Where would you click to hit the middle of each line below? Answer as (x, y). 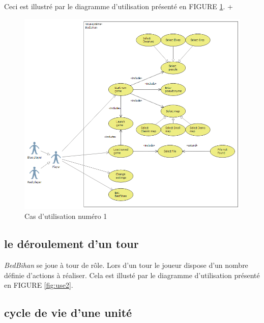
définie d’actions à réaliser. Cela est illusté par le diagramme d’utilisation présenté (132, 275)
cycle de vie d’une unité (68, 313)
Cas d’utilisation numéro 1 (66, 216)
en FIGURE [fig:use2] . (39, 285)
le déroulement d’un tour (71, 244)
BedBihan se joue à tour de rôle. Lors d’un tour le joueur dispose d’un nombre (126, 265)
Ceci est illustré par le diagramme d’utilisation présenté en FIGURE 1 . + (119, 6)
